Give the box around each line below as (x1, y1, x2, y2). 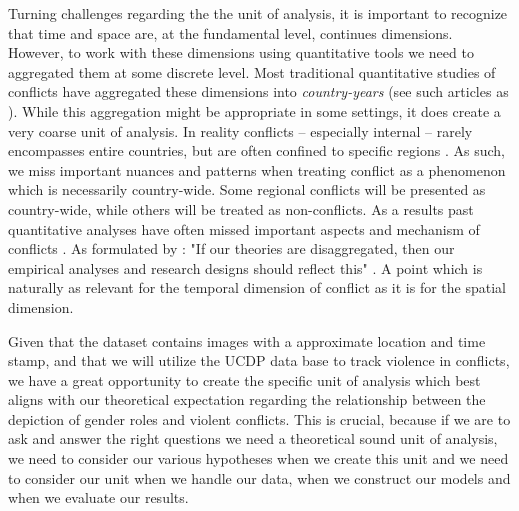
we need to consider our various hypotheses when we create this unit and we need (8, 448, 509, 469)
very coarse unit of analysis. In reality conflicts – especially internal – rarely (8, 120, 473, 141)
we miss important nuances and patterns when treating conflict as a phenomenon (8, 159, 506, 180)
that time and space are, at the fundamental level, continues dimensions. (8, 22, 453, 43)
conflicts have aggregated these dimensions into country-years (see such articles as (8, 81, 509, 102)
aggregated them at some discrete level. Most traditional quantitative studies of (8, 61, 496, 82)
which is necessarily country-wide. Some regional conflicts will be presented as (8, 179, 486, 200)
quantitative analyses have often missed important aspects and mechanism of (8, 218, 480, 239)
